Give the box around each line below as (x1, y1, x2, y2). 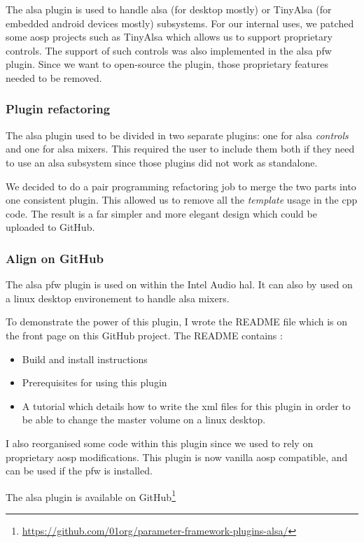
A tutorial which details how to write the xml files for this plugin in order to (22, 398, 351, 413)
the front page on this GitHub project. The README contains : (6, 327, 283, 342)
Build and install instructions (22, 351, 148, 366)
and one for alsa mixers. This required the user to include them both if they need (6, 141, 355, 156)
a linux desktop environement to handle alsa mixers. (6, 290, 230, 305)
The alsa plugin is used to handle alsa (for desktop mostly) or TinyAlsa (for (6, 2, 332, 16)
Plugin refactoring (6, 100, 111, 118)
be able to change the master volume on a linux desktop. (22, 412, 266, 427)
